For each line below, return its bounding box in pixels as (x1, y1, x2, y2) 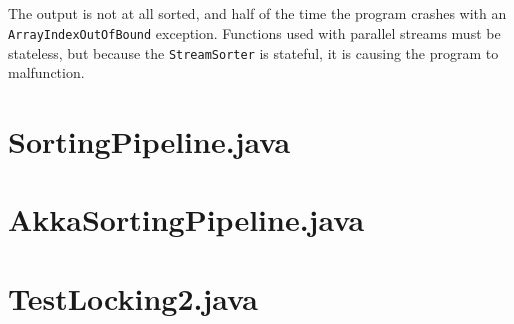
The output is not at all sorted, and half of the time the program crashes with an (8, 3, 507, 24)
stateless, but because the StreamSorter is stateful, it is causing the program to (8, 42, 499, 63)
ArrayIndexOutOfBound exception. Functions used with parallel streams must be (8, 22, 501, 43)
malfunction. (8, 62, 85, 83)
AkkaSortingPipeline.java (8, 199, 365, 240)
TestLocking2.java (8, 277, 258, 318)
